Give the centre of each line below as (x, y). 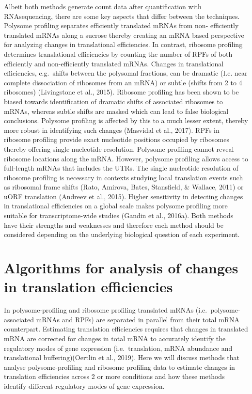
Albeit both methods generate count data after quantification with (103, 6)
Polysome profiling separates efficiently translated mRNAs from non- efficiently (121, 25)
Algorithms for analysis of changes (121, 268)
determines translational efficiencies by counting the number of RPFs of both (118, 54)
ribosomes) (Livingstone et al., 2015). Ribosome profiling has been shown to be (121, 92)
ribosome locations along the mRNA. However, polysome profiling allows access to (126, 158)
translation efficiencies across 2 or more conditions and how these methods (114, 376)
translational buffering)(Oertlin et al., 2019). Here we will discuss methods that (122, 357)
